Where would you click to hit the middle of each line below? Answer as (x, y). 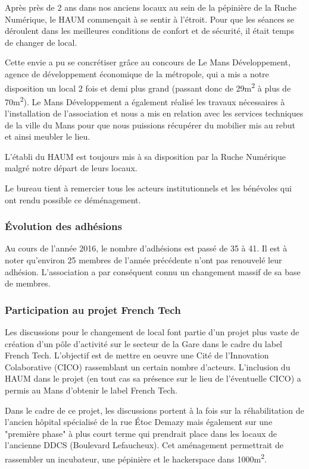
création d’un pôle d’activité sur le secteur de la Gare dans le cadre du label (144, 343)
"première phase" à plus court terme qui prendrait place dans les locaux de (141, 433)
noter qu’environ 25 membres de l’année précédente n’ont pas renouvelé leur (143, 260)
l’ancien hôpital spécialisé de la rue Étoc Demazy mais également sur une (139, 422)
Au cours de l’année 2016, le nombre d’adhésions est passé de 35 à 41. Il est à (146, 248)
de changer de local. (41, 42)
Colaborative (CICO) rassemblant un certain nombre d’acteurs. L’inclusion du (148, 366)
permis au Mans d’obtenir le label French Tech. (91, 390)
